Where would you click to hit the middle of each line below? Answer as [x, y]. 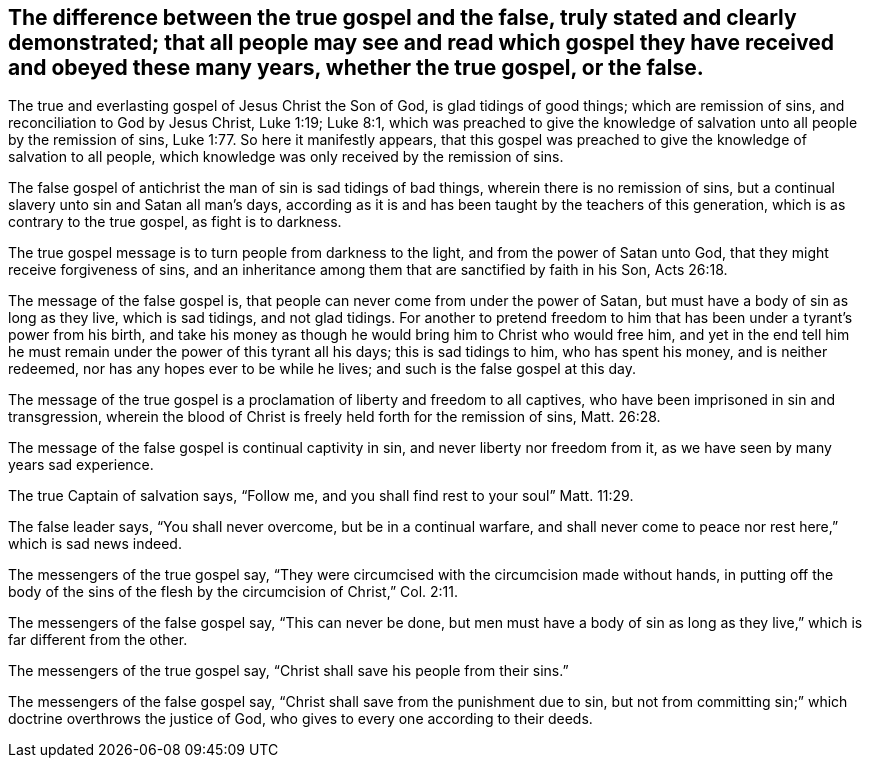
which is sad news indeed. [95, 544]
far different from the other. [98, 640]
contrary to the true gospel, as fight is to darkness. [175, 222]
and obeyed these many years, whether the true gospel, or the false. [356, 67]
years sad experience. [81, 465]
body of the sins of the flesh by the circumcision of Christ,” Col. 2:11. [233, 592]
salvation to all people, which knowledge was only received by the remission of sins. [286, 157]
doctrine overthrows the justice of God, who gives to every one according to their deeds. [300, 719]
